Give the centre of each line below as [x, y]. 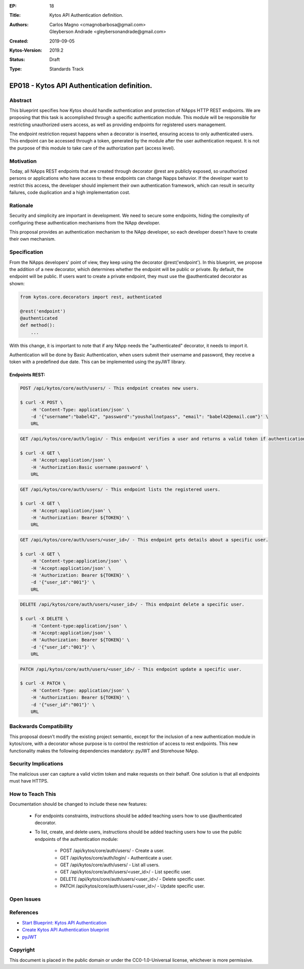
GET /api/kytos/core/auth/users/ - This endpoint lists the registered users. [120, 489]
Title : [15, 15]
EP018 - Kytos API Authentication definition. [81, 85]
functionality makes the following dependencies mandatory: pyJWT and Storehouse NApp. [104, 751]
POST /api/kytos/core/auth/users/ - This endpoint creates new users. [110, 388]
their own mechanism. [32, 239]
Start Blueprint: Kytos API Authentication [64, 922]
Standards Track [67, 69]
